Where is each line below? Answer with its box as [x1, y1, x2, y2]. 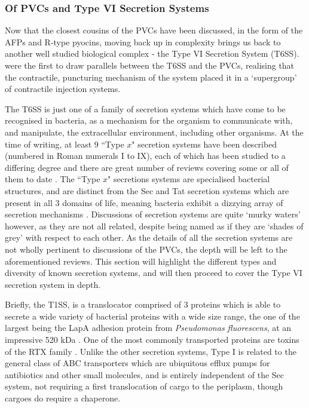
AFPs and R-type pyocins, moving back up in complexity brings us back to [5, 35, 281, 48]
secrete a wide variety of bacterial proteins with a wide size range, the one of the [5, 309, 300, 322]
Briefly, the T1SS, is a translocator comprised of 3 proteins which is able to [5, 298, 281, 311]
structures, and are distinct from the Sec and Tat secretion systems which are [5, 184, 289, 197]
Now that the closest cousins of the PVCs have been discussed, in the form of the [5, 24, 303, 36]
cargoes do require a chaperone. [5, 392, 121, 404]
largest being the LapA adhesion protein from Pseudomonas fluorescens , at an [5, 321, 292, 334]
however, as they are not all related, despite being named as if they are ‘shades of [5, 219, 304, 232]
